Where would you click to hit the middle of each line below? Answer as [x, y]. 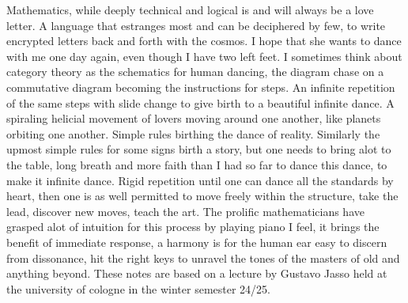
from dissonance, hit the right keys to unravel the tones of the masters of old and [203, 258]
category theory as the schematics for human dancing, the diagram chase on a [195, 72]
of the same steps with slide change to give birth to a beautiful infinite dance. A [200, 102]
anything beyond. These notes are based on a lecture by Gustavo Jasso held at [197, 273]
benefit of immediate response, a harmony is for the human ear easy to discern [197, 242]
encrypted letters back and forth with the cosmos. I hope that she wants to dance [204, 41]
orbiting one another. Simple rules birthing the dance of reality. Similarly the [193, 133]
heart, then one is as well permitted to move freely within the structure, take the [202, 196]
